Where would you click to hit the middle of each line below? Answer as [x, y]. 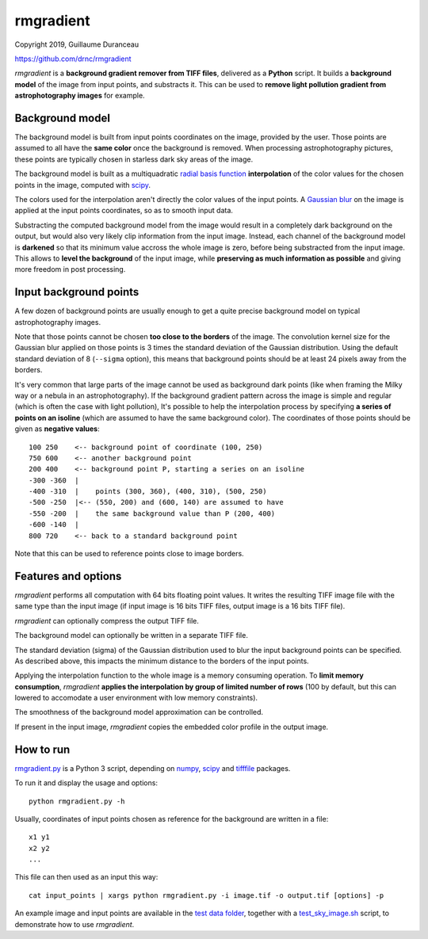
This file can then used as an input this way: [86, 877]
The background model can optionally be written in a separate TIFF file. [132, 636]
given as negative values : [57, 429]
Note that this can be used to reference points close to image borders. [130, 554]
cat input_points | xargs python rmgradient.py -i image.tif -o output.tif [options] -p [206, 895]
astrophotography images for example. [80, 96]
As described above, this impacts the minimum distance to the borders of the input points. [162, 661]
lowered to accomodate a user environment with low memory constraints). [136, 698]
